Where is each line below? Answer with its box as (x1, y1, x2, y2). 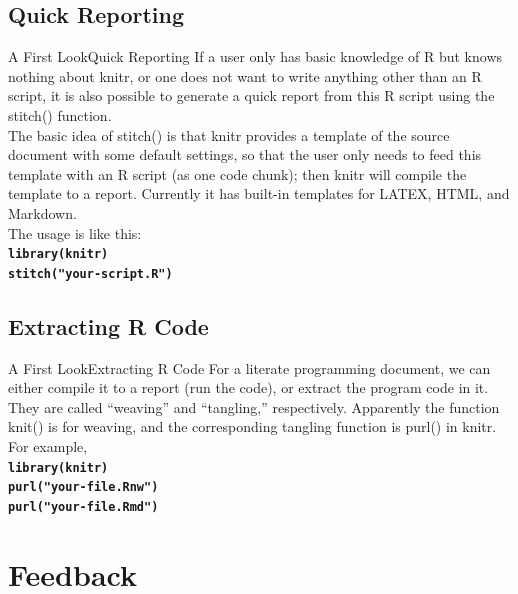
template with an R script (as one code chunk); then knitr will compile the (8, 163, 467, 184)
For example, (8, 436, 88, 457)
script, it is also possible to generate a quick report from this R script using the (8, 85, 495, 106)
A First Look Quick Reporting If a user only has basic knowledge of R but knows (8, 46, 503, 67)
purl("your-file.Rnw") (8, 480, 159, 495)
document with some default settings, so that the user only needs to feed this (8, 144, 482, 165)
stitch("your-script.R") (8, 266, 173, 281)
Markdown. (8, 202, 77, 223)
